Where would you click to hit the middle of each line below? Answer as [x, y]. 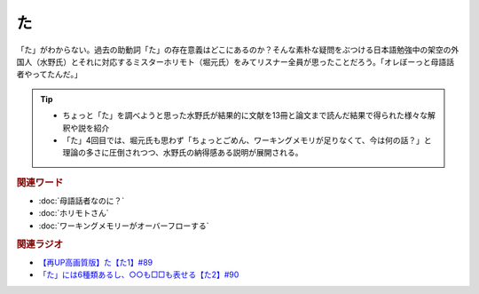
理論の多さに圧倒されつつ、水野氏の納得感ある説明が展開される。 [183, 153]
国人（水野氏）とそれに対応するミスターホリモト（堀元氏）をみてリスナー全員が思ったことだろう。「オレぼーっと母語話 [235, 61]
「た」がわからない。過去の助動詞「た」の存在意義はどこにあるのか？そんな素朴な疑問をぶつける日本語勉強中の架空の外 [238, 50]
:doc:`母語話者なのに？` [82, 201]
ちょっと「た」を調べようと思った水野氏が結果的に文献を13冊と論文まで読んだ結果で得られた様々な [245, 115]
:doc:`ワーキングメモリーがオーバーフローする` [124, 226]
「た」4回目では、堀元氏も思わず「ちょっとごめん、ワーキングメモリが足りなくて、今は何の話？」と [247, 140]
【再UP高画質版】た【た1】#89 [96, 262]
